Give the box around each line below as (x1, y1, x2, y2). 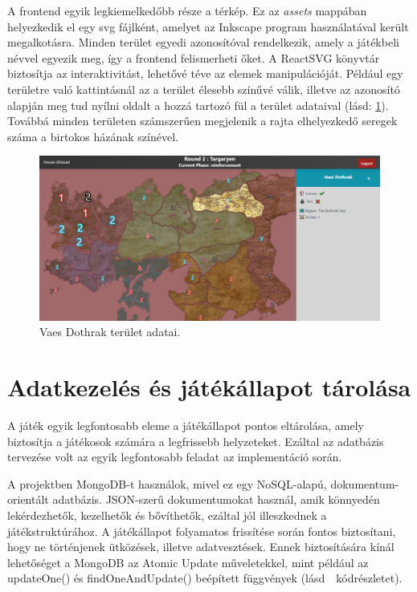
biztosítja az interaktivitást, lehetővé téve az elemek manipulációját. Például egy (7, 65, 403, 82)
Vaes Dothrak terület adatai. (39, 323, 181, 340)
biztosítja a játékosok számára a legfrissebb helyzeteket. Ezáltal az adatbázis (7, 432, 384, 449)
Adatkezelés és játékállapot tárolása (7, 371, 411, 403)
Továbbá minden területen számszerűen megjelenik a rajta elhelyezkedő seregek (7, 112, 398, 129)
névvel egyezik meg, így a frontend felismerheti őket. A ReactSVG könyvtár (7, 49, 380, 66)
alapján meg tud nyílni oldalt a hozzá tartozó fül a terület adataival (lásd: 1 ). (7, 96, 389, 113)
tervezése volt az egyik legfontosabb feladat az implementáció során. (7, 448, 342, 465)
